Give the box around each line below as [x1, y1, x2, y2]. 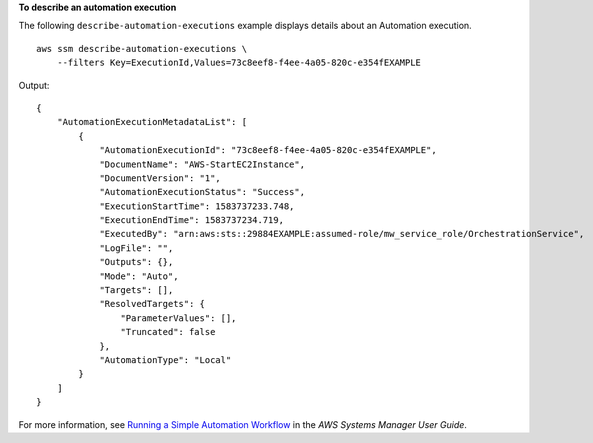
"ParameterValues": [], [120, 312, 237, 324]
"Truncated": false [120, 326, 216, 338]
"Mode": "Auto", [99, 270, 179, 282]
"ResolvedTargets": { [99, 298, 205, 310]
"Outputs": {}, [99, 256, 174, 268]
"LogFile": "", [99, 242, 174, 254]
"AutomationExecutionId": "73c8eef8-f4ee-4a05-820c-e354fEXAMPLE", [99, 145, 437, 156]
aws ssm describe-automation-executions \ [36, 43, 248, 54]
